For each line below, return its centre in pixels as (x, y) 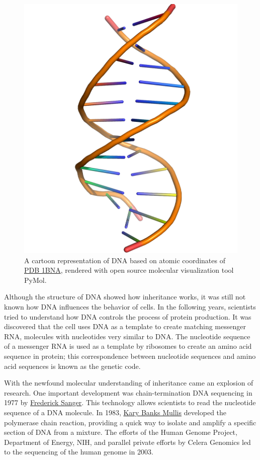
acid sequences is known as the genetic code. (72, 366)
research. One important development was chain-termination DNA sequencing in (128, 392)
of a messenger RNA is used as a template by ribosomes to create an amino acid (128, 346)
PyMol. (35, 280)
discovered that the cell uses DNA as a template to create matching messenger (125, 326)
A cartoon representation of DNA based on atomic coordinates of (125, 260)
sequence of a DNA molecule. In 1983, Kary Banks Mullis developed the (115, 412)
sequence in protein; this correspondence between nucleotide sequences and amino (130, 356)
